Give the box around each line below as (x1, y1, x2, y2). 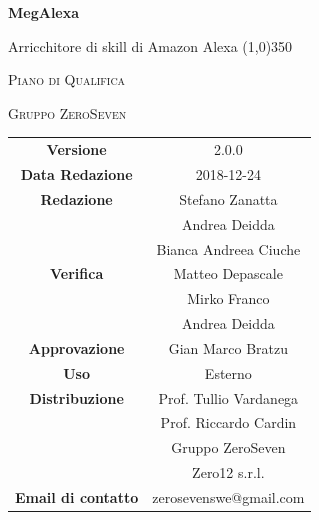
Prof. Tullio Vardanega (158, 387, 299, 408)
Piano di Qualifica (8, 69, 126, 90)
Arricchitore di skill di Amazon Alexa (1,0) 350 (8, 35, 293, 56)
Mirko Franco (187, 288, 270, 309)
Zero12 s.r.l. (192, 462, 265, 483)
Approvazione (28, 337, 125, 358)
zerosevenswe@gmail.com (152, 486, 305, 507)
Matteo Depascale (173, 263, 283, 284)
